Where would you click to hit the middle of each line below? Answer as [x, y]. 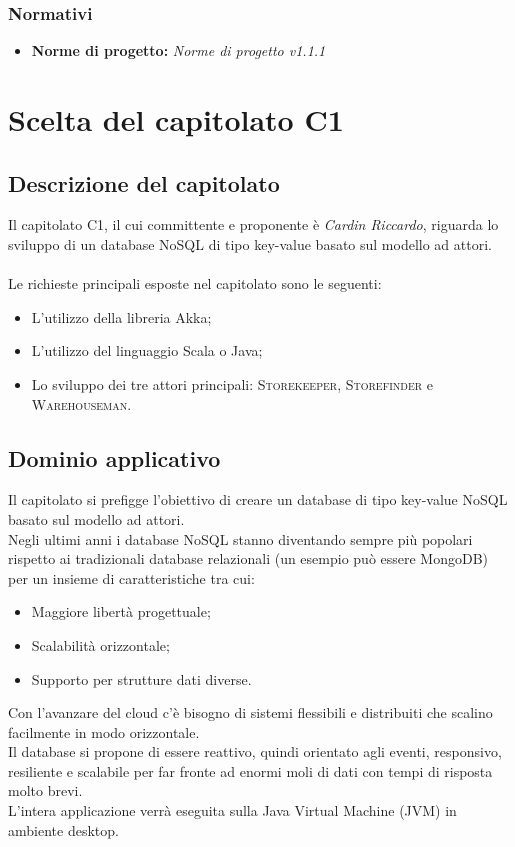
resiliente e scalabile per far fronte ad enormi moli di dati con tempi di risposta [250, 770]
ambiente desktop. [63, 829]
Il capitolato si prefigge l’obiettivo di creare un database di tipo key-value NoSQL [258, 499]
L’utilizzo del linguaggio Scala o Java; [147, 350]
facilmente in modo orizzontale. [104, 731]
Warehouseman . [81, 403]
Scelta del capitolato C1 [176, 119]
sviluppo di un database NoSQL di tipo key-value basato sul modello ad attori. [250, 243]
